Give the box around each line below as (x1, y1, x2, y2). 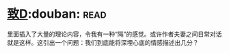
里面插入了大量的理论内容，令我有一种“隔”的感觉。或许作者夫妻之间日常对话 (7, 30, 222, 38)
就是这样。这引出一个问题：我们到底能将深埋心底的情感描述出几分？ (7, 38, 199, 46)
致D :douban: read (7, 6, 107, 22)
